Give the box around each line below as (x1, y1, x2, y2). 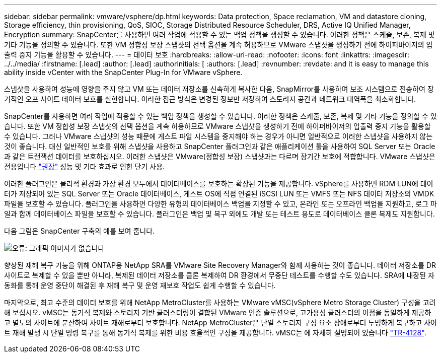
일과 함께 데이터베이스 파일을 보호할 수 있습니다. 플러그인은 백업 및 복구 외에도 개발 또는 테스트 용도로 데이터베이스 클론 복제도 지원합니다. (4, 209, 435, 218)
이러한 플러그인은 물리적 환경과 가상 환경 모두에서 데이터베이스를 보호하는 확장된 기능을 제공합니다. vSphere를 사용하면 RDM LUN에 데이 (4, 179, 433, 188)
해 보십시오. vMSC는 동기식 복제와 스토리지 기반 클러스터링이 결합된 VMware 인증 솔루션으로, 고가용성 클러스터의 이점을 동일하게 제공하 (4, 308, 431, 317)
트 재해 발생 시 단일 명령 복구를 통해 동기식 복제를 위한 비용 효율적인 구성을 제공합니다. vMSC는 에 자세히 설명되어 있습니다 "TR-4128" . (4, 328, 426, 337)
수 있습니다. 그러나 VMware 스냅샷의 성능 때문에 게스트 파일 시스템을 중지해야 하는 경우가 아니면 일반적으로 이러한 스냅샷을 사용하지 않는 (4, 132, 433, 140)
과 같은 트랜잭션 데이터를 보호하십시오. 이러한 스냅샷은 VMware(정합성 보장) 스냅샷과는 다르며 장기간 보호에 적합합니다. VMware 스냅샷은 (4, 152, 435, 161)
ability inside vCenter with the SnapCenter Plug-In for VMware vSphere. (4, 68, 243, 77)
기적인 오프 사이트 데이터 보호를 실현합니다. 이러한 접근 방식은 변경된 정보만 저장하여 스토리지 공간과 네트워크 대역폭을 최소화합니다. (4, 95, 416, 103)
